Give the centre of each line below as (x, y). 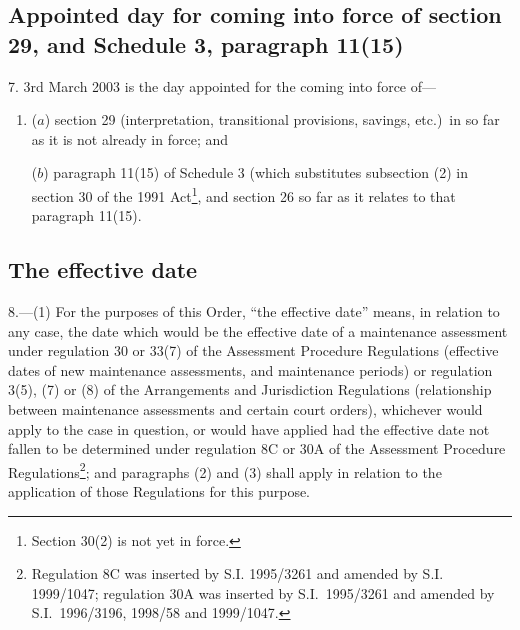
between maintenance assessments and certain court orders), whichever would (245, 408)
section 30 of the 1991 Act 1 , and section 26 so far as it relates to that (243, 194)
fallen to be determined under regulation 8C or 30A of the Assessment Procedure (257, 448)
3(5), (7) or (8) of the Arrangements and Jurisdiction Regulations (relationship (250, 389)
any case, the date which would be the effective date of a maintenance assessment (258, 330)
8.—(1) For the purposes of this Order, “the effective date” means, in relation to (254, 311)
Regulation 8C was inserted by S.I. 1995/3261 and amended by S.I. (237, 573)
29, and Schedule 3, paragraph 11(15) (206, 43)
